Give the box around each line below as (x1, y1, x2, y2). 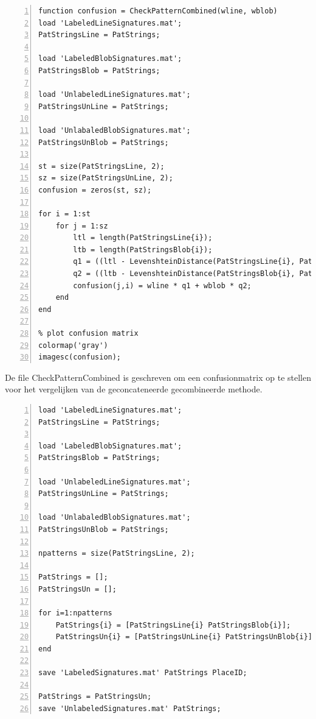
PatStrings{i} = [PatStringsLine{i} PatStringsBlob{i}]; (55, 620, 291, 629)
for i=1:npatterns (38, 609, 112, 618)
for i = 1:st (38, 210, 91, 219)
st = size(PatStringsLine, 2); (38, 161, 165, 171)
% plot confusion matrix (38, 329, 139, 338)
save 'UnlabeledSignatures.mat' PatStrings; (38, 704, 221, 713)
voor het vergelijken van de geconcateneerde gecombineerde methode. (5, 383, 263, 395)
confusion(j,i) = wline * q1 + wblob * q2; (73, 281, 252, 290)
